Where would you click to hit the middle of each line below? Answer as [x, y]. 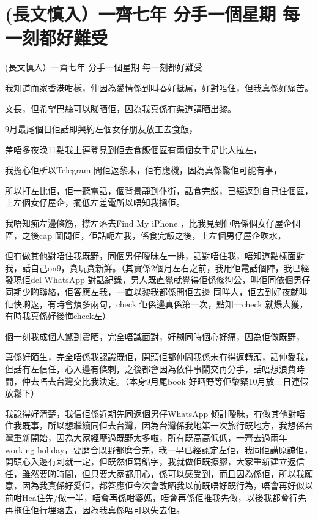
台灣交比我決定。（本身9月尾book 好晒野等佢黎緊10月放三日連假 [182, 381]
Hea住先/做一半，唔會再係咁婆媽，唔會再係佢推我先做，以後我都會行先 [164, 497]
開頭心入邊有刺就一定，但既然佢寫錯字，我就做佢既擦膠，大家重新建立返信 [155, 462]
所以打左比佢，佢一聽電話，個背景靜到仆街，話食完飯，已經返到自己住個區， [159, 190]
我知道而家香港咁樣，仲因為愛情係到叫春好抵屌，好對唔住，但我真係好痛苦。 [159, 87]
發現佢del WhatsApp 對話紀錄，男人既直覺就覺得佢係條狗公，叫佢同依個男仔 [158, 280]
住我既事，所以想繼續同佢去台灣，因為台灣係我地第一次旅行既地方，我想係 [155, 425]
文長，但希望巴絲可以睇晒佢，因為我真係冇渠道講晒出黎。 [120, 108]
